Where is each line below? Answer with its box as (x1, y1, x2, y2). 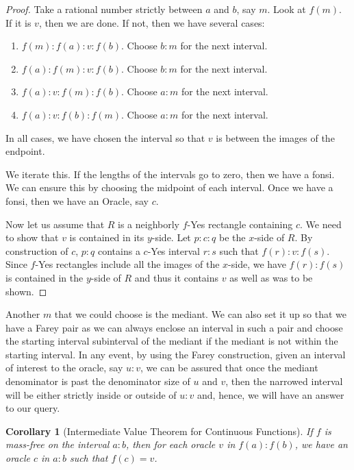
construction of (5, 243, 68, 258)
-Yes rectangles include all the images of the (35, 257, 220, 271)
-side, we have (228, 257, 286, 271)
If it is (5, 15, 31, 29)
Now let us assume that (5, 217, 105, 231)
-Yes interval (147, 243, 200, 258)
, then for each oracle (126, 437, 216, 452)
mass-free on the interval (5, 437, 110, 452)
